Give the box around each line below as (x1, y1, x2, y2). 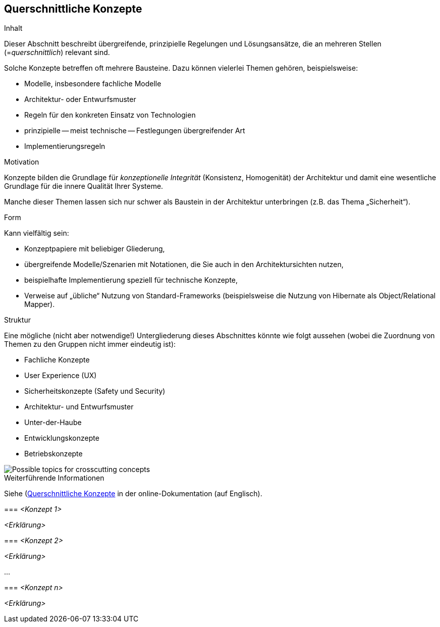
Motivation (4, 158, 39, 167)
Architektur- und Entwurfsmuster (24, 402, 134, 411)
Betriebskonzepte (24, 449, 83, 458)
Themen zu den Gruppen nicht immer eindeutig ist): (4, 340, 176, 349)
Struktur (4, 316, 31, 325)
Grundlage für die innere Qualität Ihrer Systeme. (4, 182, 163, 191)
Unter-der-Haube (24, 418, 82, 427)
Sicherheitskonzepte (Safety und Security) (24, 387, 166, 396)
